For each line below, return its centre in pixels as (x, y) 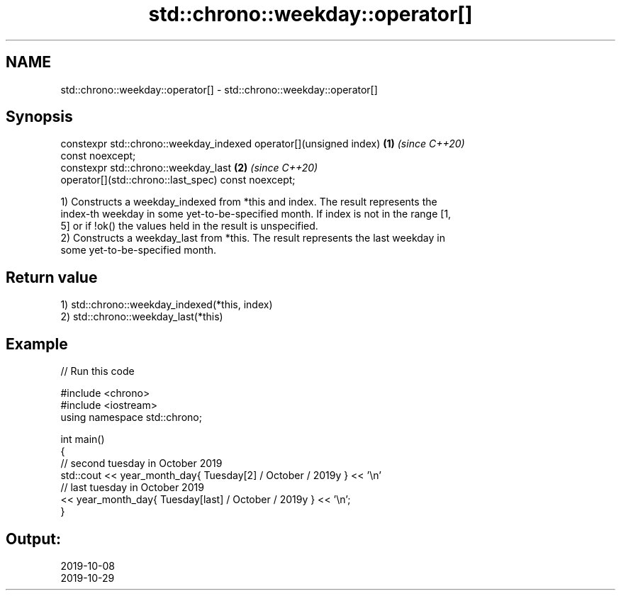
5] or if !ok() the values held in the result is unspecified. (189, 226)
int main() (83, 439)
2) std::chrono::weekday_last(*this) (142, 317)
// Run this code (97, 371)
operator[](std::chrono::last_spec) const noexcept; (178, 180)
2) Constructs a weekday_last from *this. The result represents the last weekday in (253, 238)
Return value (52, 277)
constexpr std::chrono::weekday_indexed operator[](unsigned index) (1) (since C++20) (263, 144)
